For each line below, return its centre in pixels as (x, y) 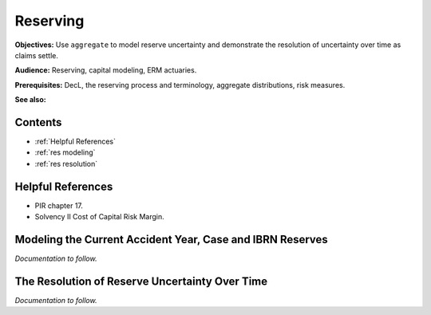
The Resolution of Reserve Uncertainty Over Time (141, 281)
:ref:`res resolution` (66, 163)
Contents (38, 122)
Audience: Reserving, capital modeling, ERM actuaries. (106, 70)
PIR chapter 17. (59, 205)
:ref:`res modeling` (65, 152)
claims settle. (37, 55)
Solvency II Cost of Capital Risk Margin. (100, 217)
